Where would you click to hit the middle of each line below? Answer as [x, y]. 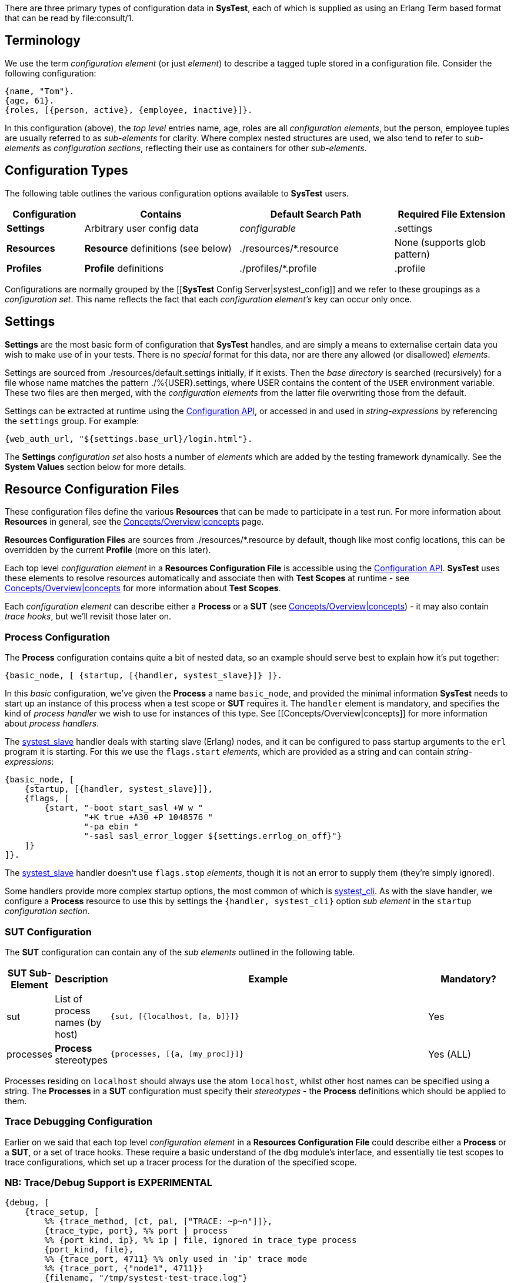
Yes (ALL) [450, 1054]
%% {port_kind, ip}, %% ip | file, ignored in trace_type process [201, 1240]
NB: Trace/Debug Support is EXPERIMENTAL [109, 1182]
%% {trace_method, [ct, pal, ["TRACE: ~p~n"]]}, [158, 1222]
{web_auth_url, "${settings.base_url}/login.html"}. [129, 439]
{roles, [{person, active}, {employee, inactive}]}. [129, 110]
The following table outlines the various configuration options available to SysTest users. [177, 193]
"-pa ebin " [111, 827]
